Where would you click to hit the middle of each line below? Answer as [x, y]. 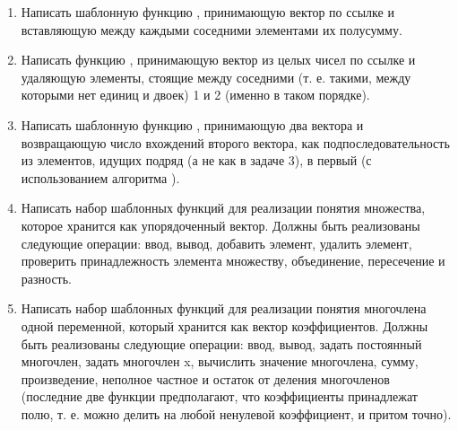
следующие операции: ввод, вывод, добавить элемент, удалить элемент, [216, 243]
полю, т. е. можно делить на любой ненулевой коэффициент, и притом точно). [236, 413]
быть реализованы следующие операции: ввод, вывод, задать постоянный [221, 343]
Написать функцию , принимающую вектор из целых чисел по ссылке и [218, 60]
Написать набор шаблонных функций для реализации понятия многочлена [224, 308]
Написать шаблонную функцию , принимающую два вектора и [192, 124]
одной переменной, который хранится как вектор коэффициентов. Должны [225, 325]
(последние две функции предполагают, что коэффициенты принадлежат [219, 396]
